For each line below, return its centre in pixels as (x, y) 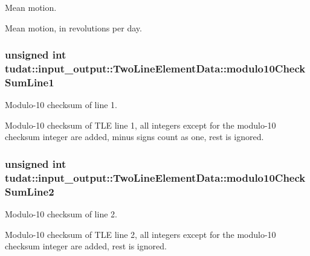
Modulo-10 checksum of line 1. (61, 105)
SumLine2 (30, 191)
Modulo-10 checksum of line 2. (61, 214)
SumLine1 (30, 82)
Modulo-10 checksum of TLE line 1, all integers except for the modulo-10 (140, 125)
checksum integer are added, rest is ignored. (86, 246)
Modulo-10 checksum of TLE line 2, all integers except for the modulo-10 (140, 234)
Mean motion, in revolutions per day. (73, 27)
